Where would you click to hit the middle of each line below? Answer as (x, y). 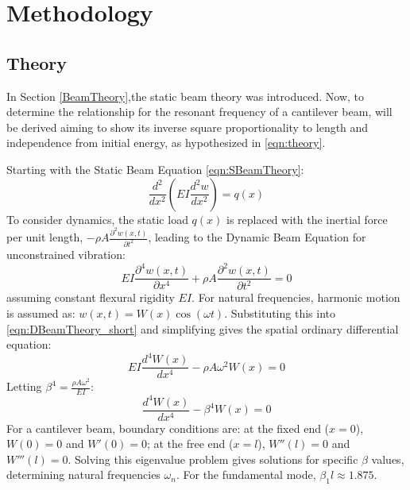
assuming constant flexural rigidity (91, 297)
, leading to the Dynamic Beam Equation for (257, 237)
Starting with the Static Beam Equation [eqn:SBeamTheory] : (155, 169)
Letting (24, 386)
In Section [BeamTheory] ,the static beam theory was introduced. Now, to (186, 96)
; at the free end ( (190, 444)
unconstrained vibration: (66, 254)
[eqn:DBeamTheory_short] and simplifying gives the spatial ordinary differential (203, 328)
